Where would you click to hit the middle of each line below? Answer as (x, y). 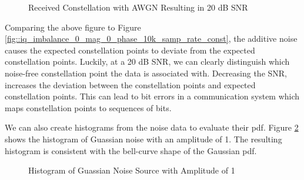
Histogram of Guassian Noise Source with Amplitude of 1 (132, 170)
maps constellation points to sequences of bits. (88, 107)
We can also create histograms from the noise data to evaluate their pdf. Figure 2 (152, 127)
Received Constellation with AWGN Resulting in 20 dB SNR (138, 7)
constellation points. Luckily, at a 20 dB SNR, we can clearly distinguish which (147, 61)
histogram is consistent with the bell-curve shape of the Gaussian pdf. (131, 150)
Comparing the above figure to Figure (73, 27)
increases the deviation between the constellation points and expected (130, 84)
